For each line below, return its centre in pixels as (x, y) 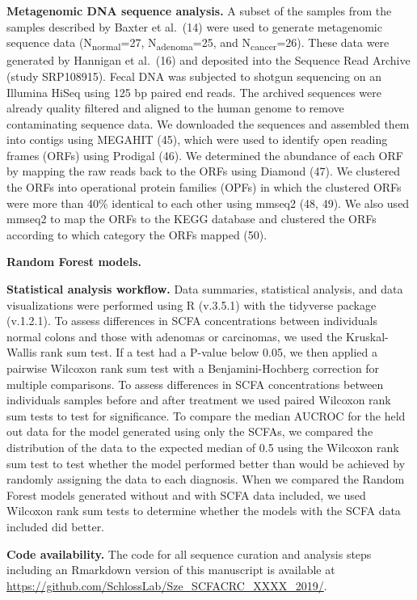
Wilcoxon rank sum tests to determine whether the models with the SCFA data (204, 511)
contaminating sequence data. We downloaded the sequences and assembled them (208, 123)
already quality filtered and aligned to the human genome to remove (175, 108)
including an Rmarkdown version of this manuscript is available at (171, 570)
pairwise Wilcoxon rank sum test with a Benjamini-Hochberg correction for (193, 368)
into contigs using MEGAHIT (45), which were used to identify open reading (197, 139)
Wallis (22, 352)
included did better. (56, 526)
